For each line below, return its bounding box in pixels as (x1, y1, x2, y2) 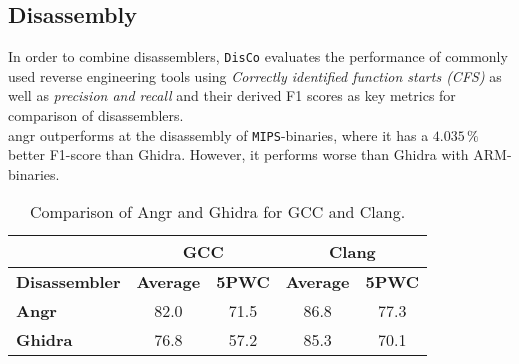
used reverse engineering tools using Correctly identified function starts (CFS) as (8, 65, 502, 86)
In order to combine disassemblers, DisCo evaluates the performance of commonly (8, 46, 508, 67)
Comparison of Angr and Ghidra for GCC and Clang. (29, 200, 406, 224)
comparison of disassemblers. (8, 105, 184, 126)
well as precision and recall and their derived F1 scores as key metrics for (8, 85, 456, 106)
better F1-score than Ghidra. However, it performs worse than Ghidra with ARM (8, 144, 507, 165)
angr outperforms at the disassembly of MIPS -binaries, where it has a (8, 124, 429, 145)
